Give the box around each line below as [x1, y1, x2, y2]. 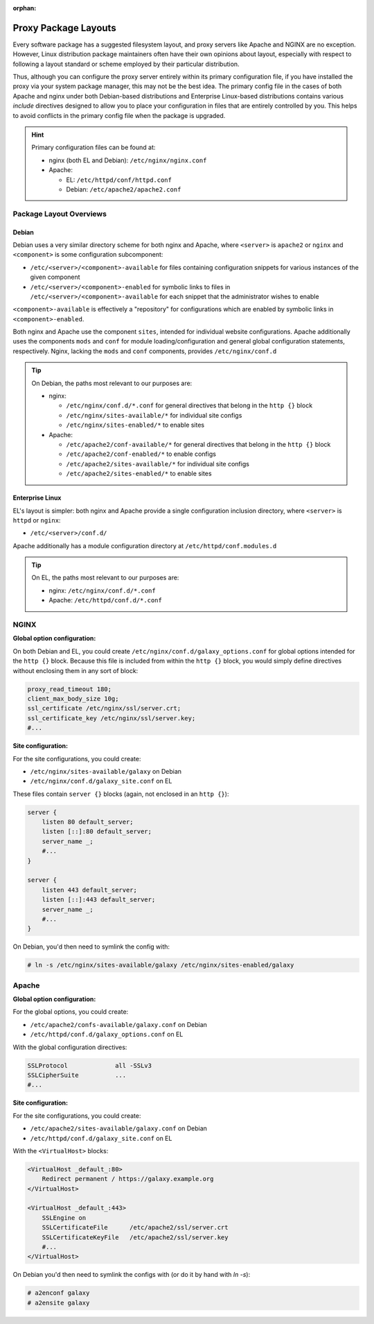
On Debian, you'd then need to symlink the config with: [12, 942, 170, 951]
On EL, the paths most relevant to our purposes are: [31, 573, 179, 582]
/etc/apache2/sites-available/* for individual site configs [66, 459, 249, 468]
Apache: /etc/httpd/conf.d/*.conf [48, 596, 162, 604]
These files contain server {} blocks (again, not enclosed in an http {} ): [12, 790, 229, 798]
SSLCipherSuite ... [27, 1071, 127, 1079]
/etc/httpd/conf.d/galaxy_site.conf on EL [30, 1134, 172, 1142]
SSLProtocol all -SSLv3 [27, 1062, 152, 1069]
